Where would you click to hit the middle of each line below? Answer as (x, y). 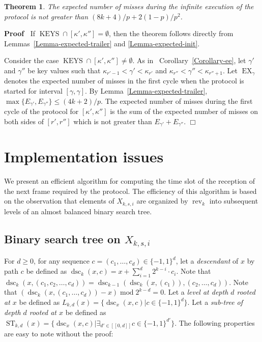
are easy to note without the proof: (59, 334)
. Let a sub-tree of (215, 302)
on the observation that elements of (59, 201)
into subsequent (234, 201)
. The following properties (215, 322)
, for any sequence (62, 261)
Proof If (20, 33)
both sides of (24, 121)
